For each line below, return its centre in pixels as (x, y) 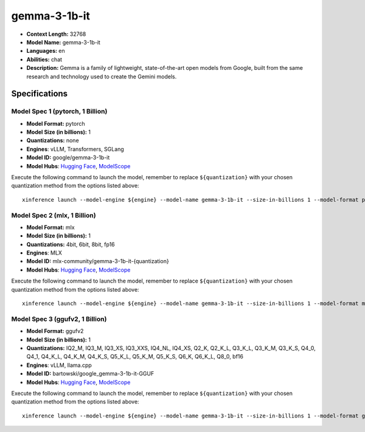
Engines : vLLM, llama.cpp (59, 365)
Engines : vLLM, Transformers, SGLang (75, 149)
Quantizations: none (53, 140)
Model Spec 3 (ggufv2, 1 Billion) (59, 319)
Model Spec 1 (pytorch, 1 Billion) (59, 111)
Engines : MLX (44, 253)
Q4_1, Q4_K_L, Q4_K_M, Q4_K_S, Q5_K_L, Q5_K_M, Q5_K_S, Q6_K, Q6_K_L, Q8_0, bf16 (135, 357)
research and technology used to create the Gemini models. (102, 77)
